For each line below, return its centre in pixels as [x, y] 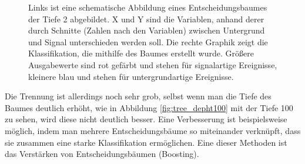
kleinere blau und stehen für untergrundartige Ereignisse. [131, 76]
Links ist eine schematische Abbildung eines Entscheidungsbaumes [148, 7]
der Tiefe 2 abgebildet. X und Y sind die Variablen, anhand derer [146, 19]
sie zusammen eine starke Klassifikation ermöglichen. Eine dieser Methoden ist [146, 142]
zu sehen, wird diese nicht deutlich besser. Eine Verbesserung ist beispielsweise [146, 119]
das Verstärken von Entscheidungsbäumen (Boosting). [102, 154]
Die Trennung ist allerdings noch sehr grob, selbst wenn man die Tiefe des [138, 96]
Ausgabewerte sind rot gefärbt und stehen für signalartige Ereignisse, [153, 64]
